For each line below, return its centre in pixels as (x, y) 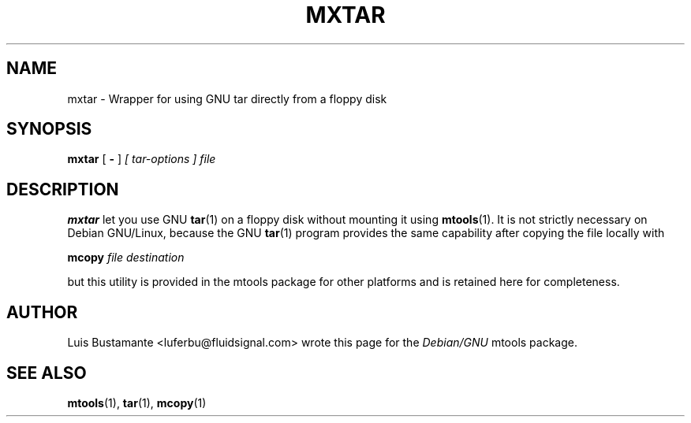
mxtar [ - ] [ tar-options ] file (142, 159)
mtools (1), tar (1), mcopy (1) (137, 403)
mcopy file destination (126, 258)
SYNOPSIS (49, 129)
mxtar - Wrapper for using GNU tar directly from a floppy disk (227, 98)
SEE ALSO (47, 373)
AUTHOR (42, 312)
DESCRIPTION (63, 189)
